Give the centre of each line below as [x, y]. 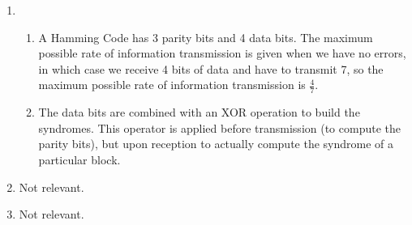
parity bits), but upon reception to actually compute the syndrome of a [216, 144]
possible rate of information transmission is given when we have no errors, [222, 53]
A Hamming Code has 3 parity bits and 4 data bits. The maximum [206, 37]
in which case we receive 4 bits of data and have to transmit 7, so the [211, 68]
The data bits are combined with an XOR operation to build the [199, 112]
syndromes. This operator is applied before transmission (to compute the [219, 127]
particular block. [79, 159]
